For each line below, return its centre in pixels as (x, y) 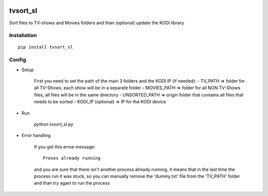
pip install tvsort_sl (46, 47)
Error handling (36, 136)
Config (18, 60)
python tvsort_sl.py (54, 124)
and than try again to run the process (72, 183)
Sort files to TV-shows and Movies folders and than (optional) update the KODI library (97, 23)
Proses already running (72, 158)
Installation (23, 36)
